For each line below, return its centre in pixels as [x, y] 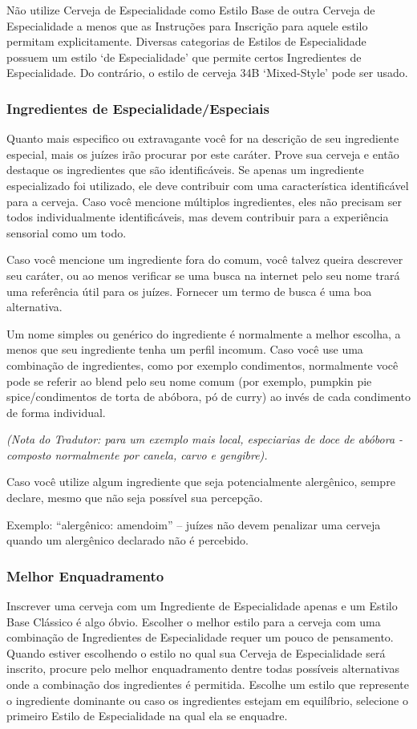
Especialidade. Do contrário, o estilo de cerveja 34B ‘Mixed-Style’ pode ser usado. [207, 73]
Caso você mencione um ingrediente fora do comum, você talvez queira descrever [205, 259]
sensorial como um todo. [67, 232]
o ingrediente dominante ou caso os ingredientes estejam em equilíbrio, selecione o [207, 700]
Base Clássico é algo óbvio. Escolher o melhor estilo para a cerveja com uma [194, 621]
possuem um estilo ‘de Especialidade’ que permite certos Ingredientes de [184, 57]
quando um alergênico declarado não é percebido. [128, 540]
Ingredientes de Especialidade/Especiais [138, 108]
